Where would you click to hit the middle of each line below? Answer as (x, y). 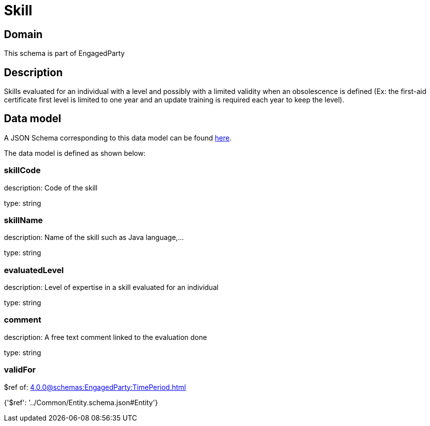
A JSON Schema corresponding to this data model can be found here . (118, 138)
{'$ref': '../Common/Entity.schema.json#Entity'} (81, 402)
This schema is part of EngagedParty (64, 53)
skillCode (22, 170)
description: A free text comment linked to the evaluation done (106, 337)
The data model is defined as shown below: (75, 153)
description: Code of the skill (51, 188)
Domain (23, 34)
